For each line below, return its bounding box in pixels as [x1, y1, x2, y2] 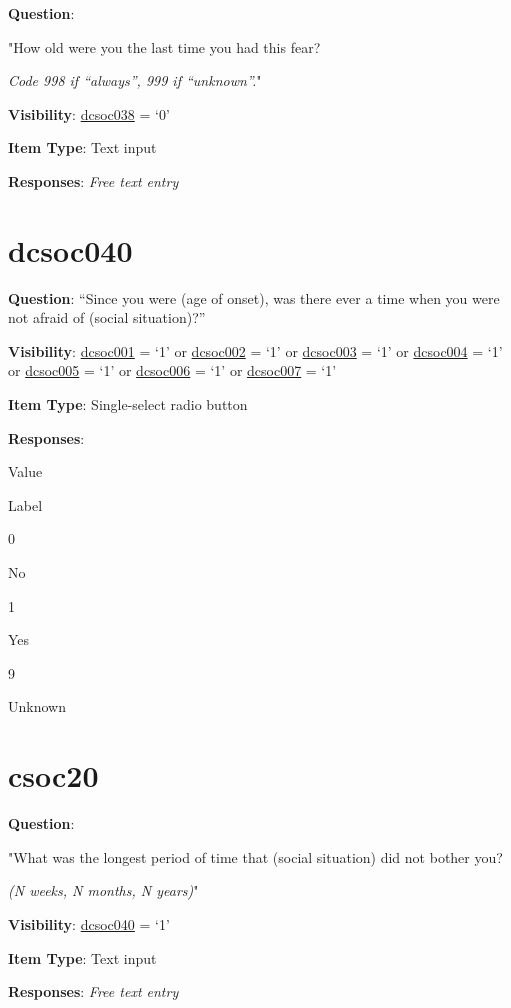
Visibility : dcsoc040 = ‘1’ [8, 913, 170, 934]
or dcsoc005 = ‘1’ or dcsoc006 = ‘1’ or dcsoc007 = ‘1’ [8, 360, 337, 381]
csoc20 [8, 755, 99, 796]
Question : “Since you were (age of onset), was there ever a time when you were [8, 287, 500, 308]
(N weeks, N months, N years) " [8, 880, 199, 901]
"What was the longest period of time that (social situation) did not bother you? [8, 846, 503, 867]
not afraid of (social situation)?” [8, 307, 206, 328]
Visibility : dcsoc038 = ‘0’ [8, 103, 170, 124]
